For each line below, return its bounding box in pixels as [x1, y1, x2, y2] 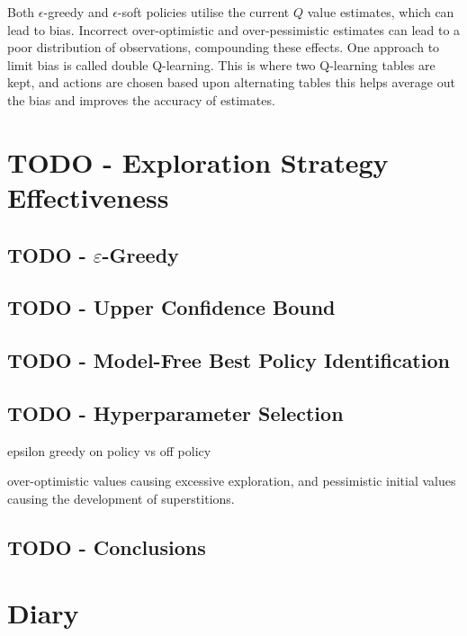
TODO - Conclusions [7, 533, 206, 560]
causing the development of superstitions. [7, 488, 235, 507]
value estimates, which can [307, 3, 454, 21]
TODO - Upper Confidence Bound [7, 293, 336, 321]
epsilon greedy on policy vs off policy [7, 441, 211, 460]
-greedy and [43, 3, 109, 21]
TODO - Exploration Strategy [7, 143, 389, 180]
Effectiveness [7, 178, 169, 215]
